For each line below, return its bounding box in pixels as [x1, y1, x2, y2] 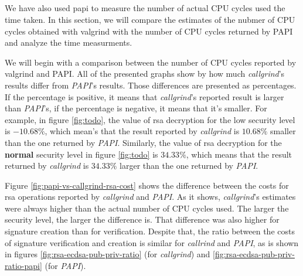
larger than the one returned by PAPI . [120, 159, 258, 172]
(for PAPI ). [45, 259, 86, 271]
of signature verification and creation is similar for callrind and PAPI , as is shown [5, 236, 299, 248]
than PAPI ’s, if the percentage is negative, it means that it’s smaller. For [5, 102, 267, 114]
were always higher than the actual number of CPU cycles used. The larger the [5, 202, 289, 214]
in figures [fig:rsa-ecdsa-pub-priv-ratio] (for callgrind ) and [5, 248, 210, 260]
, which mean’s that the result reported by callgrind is [45, 125, 240, 137]
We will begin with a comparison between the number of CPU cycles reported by [5, 56, 297, 68]
